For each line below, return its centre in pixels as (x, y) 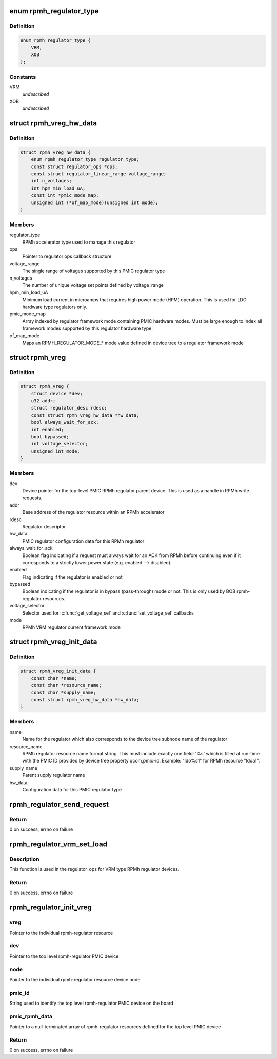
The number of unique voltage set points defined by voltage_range (93, 285)
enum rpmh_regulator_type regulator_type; (85, 160)
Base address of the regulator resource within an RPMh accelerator (93, 512)
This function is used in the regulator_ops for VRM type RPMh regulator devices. (94, 869)
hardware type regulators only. (55, 307)
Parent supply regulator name (54, 775)
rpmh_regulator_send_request (59, 804)
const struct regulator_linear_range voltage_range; (99, 174)
